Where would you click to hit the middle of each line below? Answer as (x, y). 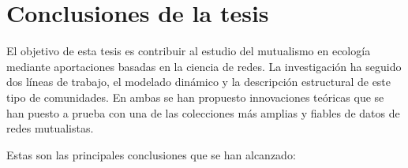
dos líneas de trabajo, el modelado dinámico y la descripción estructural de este (199, 82)
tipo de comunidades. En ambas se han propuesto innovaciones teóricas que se (195, 97)
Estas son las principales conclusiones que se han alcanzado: (151, 154)
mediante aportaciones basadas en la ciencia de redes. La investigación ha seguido (204, 66)
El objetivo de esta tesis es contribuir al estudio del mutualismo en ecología (189, 51)
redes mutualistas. (50, 128)
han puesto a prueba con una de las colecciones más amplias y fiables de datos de (203, 112)
